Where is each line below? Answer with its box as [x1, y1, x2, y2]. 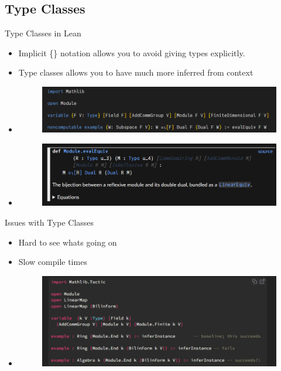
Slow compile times [18, 256, 87, 268]
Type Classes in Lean [5, 27, 81, 39]
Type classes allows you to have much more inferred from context [18, 66, 253, 79]
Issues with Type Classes [5, 216, 94, 228]
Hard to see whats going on [18, 236, 117, 248]
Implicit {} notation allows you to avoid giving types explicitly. [18, 46, 245, 59]
